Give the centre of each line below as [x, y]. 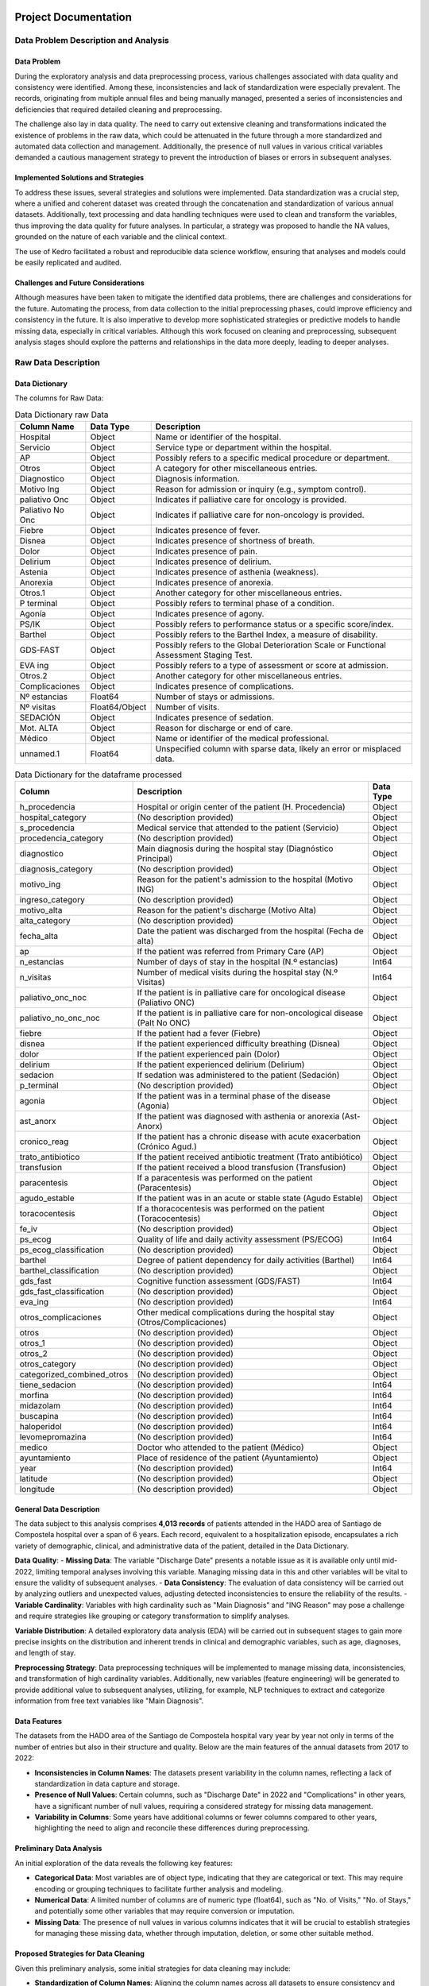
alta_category [45, 921]
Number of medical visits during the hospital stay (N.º [238, 972]
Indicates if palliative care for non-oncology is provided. [260, 515]
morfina [34, 1396]
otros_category [48, 1364]
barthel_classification [59, 1271]
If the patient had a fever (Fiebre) [199, 1034]
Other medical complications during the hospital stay [236, 1312]
